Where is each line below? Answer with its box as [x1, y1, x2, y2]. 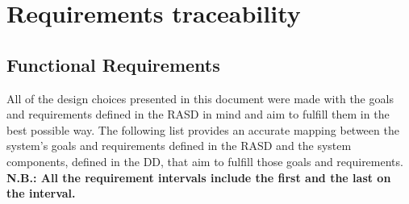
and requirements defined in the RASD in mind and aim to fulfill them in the [6, 106, 390, 123]
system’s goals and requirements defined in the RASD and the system [6, 137, 352, 154]
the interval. [6, 185, 76, 202]
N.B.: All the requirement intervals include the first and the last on [6, 169, 391, 185]
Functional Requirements [6, 52, 220, 77]
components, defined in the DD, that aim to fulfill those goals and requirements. [6, 152, 403, 169]
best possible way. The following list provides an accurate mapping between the [6, 121, 399, 138]
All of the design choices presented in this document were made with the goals [6, 90, 394, 106]
